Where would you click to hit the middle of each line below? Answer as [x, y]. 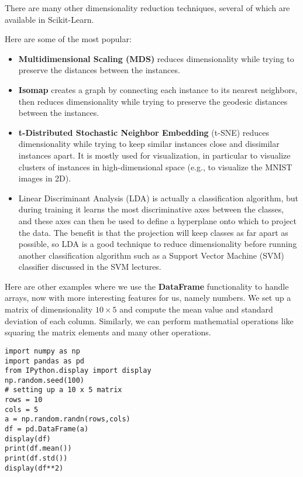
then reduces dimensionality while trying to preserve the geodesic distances [153, 101]
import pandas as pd [45, 361]
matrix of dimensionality [49, 309]
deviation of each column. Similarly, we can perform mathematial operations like [149, 320]
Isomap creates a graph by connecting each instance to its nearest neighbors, [158, 89]
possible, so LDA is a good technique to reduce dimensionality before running [158, 244]
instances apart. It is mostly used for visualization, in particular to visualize [154, 155]
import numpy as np [42, 351]
